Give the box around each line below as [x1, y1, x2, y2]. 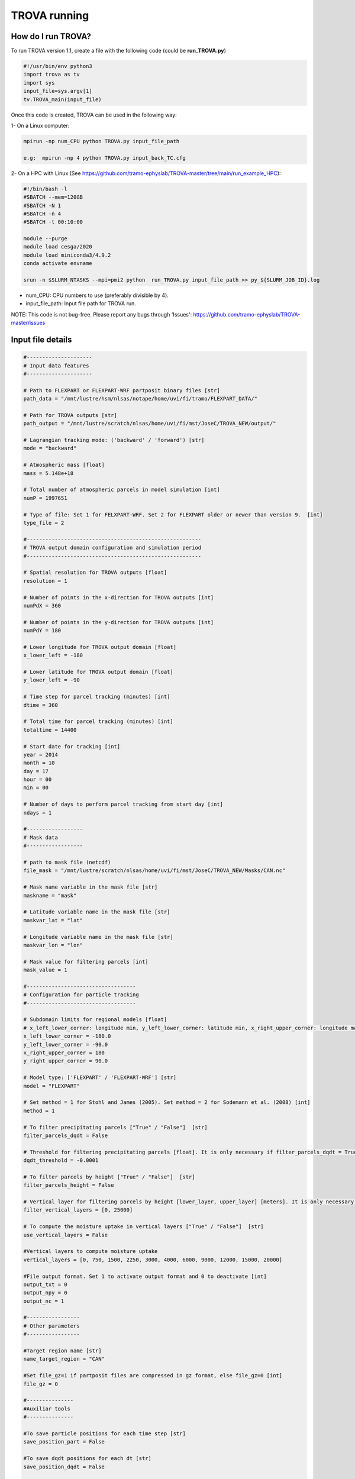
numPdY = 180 [23, 627, 62, 634]
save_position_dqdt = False [23, 1463, 105, 1470]
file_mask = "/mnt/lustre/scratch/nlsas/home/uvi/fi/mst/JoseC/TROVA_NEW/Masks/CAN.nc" [23, 867, 286, 874]
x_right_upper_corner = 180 [23, 1049, 105, 1056]
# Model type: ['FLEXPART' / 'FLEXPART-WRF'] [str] [23, 1074, 177, 1081]
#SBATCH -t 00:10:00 [23, 219, 83, 225]
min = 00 [23, 784, 49, 791]
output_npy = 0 [23, 1290, 67, 1296]
